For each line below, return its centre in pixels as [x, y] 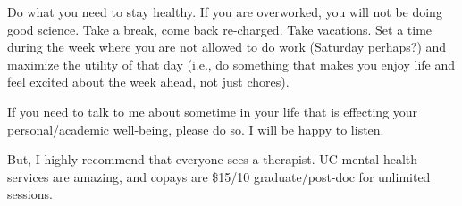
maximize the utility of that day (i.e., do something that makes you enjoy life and [231, 64]
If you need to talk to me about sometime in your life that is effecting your [213, 111]
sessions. [30, 194]
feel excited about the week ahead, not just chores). [148, 82]
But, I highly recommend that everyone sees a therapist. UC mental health [213, 159]
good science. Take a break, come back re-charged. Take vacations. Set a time [220, 29]
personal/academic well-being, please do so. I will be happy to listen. [196, 129]
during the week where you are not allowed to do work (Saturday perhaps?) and [227, 47]
